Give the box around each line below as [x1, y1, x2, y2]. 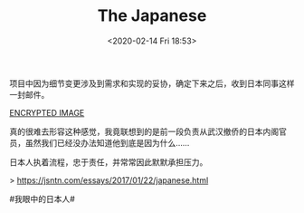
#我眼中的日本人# [9, 193, 75, 204]
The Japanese [97, 5, 207, 26]
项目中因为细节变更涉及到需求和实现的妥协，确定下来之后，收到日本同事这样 [9, 78, 295, 89]
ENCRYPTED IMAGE [9, 107, 85, 118]
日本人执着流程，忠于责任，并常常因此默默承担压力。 [9, 156, 208, 168]
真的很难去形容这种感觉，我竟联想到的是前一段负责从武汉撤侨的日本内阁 [9, 126, 279, 137]
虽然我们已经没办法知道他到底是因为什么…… [24, 137, 190, 148]
